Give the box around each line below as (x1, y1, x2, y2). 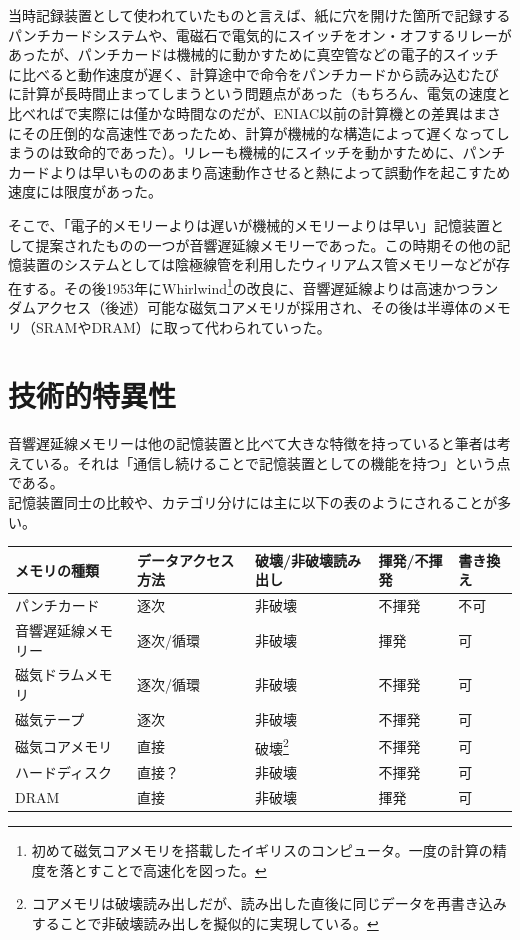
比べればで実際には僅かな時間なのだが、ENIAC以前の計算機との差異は (8, 102, 473, 123)
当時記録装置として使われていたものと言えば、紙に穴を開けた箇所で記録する (8, 5, 511, 25)
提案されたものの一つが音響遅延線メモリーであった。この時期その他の (35, 234, 497, 255)
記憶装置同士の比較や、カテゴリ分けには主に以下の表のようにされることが (8, 492, 498, 513)
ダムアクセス (8, 296, 92, 317)
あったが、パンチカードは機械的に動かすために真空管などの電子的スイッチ (8, 44, 499, 65)
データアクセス (137, 549, 235, 570)
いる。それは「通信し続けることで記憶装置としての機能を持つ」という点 (35, 452, 511, 473)
